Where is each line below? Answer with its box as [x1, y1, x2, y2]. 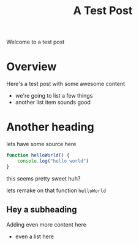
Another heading [6, 120, 94, 134]
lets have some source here [6, 141, 77, 148]
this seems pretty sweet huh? [6, 174, 81, 182]
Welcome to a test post [6, 38, 65, 46]
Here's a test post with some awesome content [6, 80, 126, 88]
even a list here [15, 233, 54, 240]
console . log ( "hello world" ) [17, 158, 89, 164]
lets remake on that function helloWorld [6, 187, 106, 194]
